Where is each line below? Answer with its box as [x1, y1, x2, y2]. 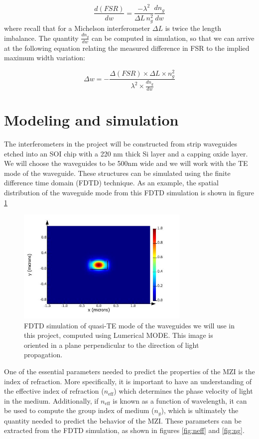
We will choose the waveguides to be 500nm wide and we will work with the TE [4, 158, 248, 168]
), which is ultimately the [161, 405, 239, 416]
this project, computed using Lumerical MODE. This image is [24, 330, 213, 340]
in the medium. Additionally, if [4, 395, 99, 406]
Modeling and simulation [4, 110, 179, 130]
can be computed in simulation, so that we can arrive [91, 32, 255, 43]
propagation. [24, 349, 63, 360]
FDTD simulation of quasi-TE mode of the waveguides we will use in [24, 320, 235, 330]
